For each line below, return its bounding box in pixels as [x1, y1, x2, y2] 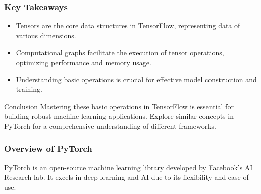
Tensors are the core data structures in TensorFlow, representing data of [16, 20, 240, 31]
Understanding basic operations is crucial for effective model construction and [16, 74, 257, 84]
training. [16, 84, 42, 94]
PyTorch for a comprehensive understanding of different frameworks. [4, 120, 216, 131]
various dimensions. [16, 30, 76, 40]
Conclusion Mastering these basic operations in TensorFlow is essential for [4, 101, 234, 111]
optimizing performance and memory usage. [16, 57, 151, 67]
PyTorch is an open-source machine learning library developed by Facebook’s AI [4, 162, 253, 172]
